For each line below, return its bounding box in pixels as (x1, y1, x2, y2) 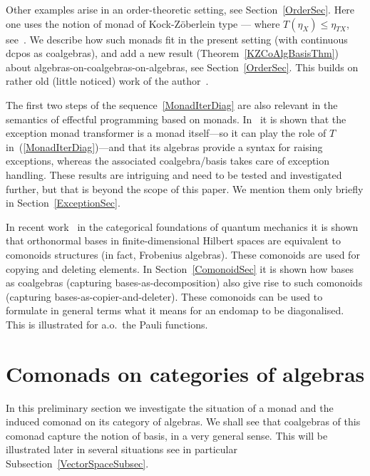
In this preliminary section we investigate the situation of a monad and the (6, 400, 334, 415)
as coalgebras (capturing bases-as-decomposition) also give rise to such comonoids (6, 275, 363, 290)
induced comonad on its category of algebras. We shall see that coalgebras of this (6, 414, 361, 429)
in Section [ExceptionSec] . (6, 195, 120, 210)
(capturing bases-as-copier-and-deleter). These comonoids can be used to (6, 289, 323, 304)
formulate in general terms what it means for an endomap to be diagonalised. (6, 303, 344, 318)
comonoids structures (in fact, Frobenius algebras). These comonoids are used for (6, 247, 360, 262)
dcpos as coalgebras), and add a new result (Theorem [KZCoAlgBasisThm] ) (6, 46, 339, 61)
